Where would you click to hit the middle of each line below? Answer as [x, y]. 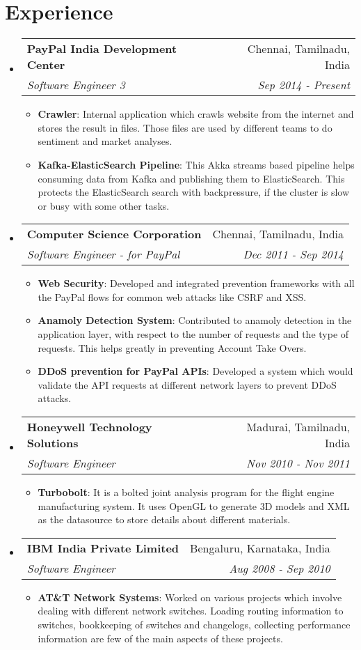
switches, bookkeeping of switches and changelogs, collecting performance [194, 624]
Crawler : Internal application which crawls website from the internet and [196, 114]
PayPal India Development [102, 49]
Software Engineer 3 [76, 85]
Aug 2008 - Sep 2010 [280, 568]
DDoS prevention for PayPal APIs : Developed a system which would [195, 371]
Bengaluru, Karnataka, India [260, 548]
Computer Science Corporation [114, 234]
